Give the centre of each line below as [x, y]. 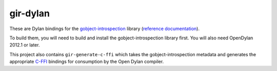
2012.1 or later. [25, 45]
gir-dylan [29, 13]
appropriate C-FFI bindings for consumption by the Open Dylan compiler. [87, 62]
